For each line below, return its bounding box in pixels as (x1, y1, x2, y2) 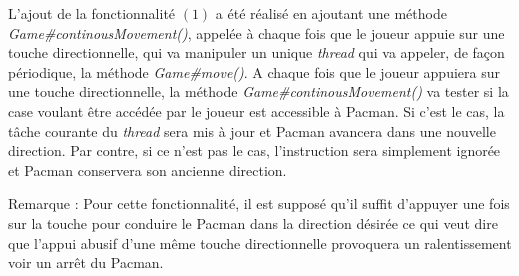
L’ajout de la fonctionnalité (8, 3, 176, 23)
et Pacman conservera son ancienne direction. (8, 159, 287, 180)
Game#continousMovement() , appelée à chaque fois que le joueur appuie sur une (8, 22, 505, 43)
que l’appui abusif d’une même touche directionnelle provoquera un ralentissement (8, 232, 512, 253)
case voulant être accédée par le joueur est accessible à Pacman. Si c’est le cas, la (8, 100, 505, 121)
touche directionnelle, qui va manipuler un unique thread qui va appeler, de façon (8, 42, 505, 63)
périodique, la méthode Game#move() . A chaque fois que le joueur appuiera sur (8, 61, 500, 82)
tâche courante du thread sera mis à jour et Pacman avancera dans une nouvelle (8, 120, 496, 141)
